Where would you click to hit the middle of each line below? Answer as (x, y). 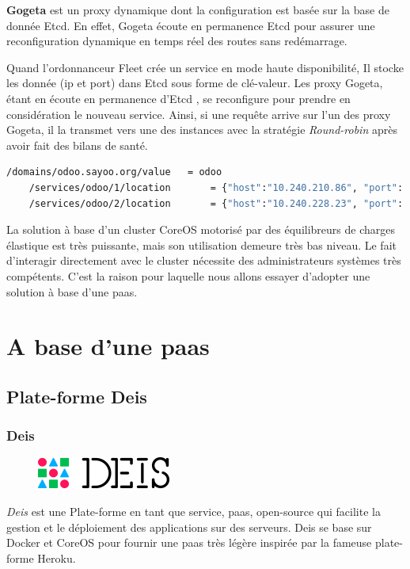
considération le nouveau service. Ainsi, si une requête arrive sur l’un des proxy (199, 114)
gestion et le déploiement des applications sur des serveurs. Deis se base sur (189, 527)
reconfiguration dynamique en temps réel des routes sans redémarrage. (177, 41)
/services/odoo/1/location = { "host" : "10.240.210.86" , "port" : (216, 187)
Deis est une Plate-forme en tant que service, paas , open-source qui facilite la (194, 512)
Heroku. (57, 558)
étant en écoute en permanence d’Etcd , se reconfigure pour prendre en (178, 98)
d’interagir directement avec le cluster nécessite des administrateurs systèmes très (204, 260)
